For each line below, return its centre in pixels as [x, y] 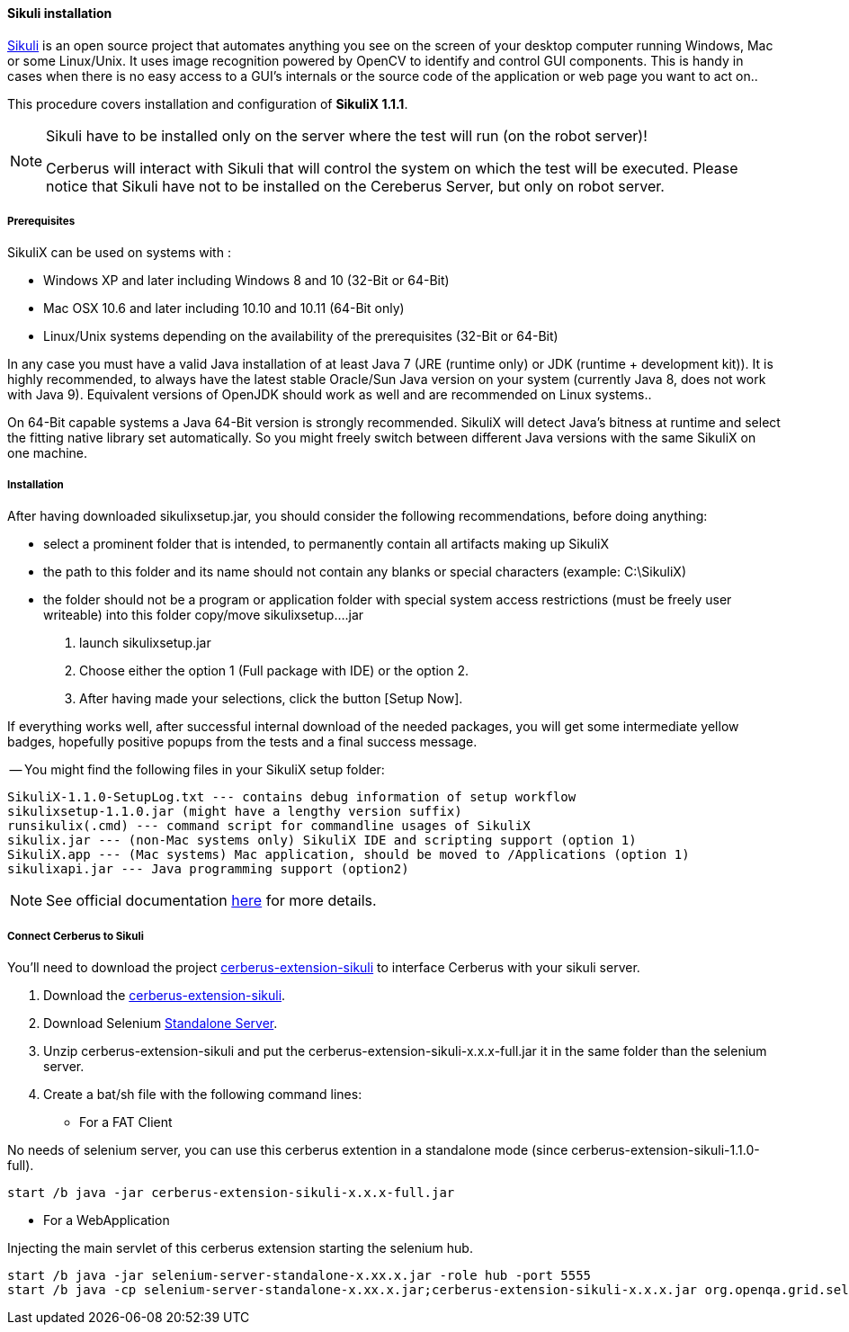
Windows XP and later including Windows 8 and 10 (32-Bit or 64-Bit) [246, 281]
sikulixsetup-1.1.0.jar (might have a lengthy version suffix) [235, 812]
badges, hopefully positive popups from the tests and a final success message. [242, 742]
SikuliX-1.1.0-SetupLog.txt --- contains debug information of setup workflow [292, 797]
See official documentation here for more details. [211, 901]
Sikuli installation [60, 13]
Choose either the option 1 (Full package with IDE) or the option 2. [274, 671]
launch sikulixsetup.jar [145, 643]
